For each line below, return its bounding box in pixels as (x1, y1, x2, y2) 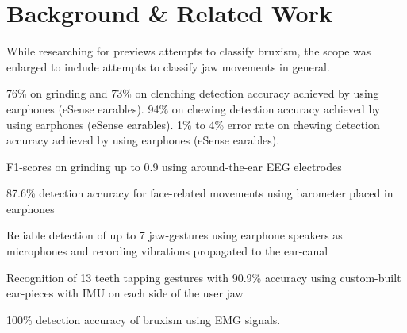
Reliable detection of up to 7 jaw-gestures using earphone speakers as (6, 227, 343, 243)
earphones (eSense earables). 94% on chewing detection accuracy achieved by (6, 100, 381, 117)
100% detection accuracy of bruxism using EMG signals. (6, 311, 281, 327)
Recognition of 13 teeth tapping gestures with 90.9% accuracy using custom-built (6, 269, 401, 285)
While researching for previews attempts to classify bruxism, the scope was (6, 43, 371, 59)
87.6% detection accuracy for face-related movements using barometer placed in (6, 185, 394, 201)
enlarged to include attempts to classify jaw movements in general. (6, 58, 330, 75)
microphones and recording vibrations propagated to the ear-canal (6, 243, 328, 259)
